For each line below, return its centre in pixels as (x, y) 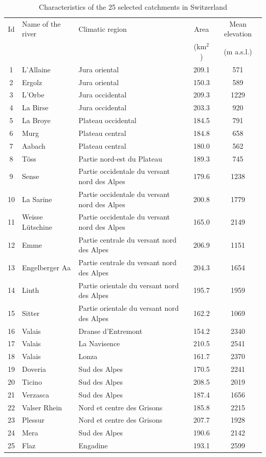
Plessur (33, 420)
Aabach (34, 145)
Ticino (32, 381)
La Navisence (99, 343)
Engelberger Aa (47, 267)
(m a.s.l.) (238, 52)
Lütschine (37, 226)
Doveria (34, 369)
